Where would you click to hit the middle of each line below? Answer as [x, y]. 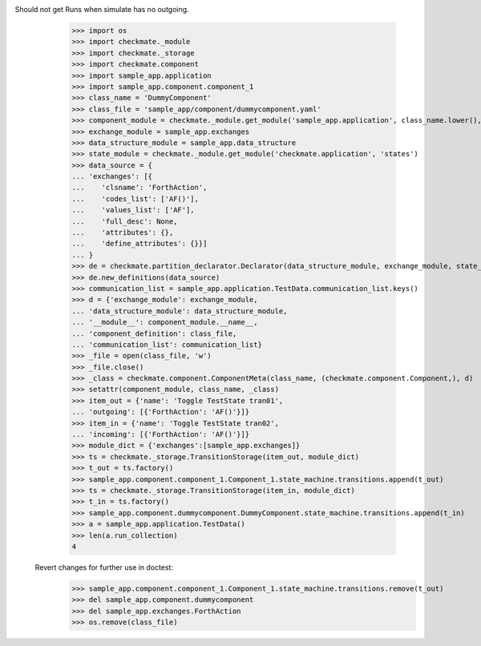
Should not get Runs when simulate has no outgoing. [102, 9]
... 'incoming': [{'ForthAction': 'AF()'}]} [161, 434]
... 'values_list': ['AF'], [133, 210]
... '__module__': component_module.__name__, [165, 322]
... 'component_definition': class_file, [154, 333]
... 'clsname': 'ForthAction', [139, 188]
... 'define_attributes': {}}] [139, 244]
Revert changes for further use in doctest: [104, 567]
